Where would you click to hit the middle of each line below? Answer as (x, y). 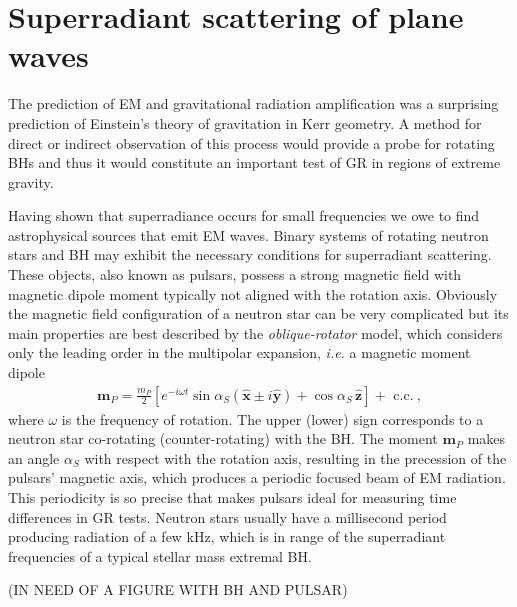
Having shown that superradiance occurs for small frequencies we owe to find (244, 215)
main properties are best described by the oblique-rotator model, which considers (255, 332)
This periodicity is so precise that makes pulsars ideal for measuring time (232, 497)
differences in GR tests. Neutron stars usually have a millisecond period (227, 516)
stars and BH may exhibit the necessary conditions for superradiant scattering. (250, 254)
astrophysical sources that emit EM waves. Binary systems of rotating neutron (248, 234)
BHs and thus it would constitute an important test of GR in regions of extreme (254, 162)
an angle (34, 457)
